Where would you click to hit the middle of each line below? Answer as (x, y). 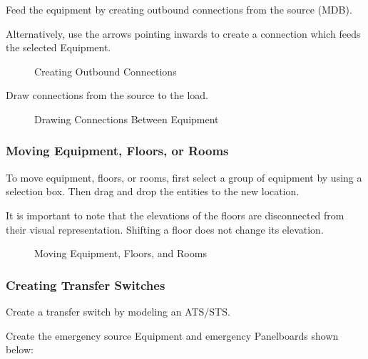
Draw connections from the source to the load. (107, 95)
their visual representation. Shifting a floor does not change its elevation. (165, 229)
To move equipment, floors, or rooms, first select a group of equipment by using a (184, 177)
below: (20, 349)
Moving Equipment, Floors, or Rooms (117, 151)
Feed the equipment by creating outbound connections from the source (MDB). (179, 9)
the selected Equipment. (58, 47)
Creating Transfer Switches (86, 285)
